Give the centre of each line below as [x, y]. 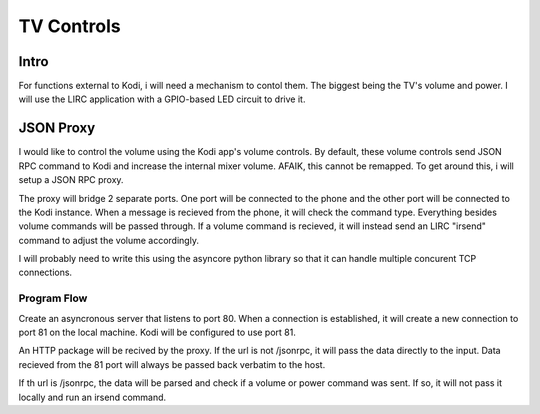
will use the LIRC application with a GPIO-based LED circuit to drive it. [162, 99]
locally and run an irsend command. [92, 397]
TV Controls [69, 26]
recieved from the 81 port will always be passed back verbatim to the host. [172, 364]
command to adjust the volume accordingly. [109, 240]
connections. [45, 272]
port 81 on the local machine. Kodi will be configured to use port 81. [157, 332]
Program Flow [53, 298]
